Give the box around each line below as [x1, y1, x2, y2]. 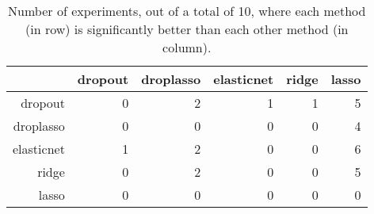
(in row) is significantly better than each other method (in [25, 20, 349, 38]
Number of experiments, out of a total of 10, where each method [8, 2, 366, 20]
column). [162, 38, 212, 56]
